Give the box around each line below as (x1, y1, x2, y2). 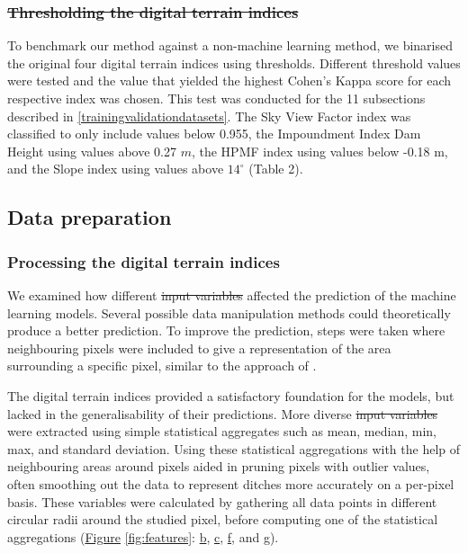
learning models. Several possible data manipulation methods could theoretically (7, 303, 451, 322)
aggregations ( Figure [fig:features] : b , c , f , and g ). (7, 527, 279, 546)
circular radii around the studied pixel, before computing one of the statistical (7, 510, 438, 529)
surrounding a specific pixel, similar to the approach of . (7, 356, 317, 375)
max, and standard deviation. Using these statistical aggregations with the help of (7, 439, 461, 458)
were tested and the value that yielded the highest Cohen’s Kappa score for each (7, 71, 452, 90)
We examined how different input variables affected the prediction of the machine (7, 285, 456, 304)
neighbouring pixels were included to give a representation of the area (7, 338, 391, 357)
